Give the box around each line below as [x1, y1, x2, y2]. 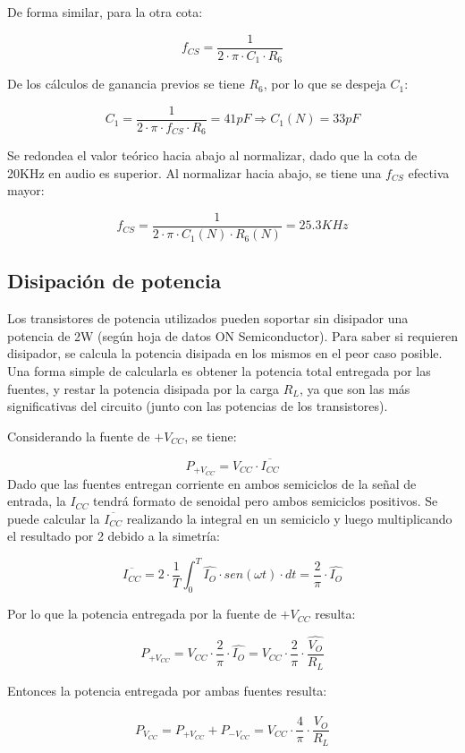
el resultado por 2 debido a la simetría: [7, 526, 220, 545]
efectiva [408, 163, 450, 182]
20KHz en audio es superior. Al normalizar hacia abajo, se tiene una [7, 163, 382, 182]
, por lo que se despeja [263, 74, 386, 93]
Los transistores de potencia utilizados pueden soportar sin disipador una [7, 309, 409, 328]
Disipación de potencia [7, 267, 222, 295]
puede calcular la [7, 509, 100, 527]
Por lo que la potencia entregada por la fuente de [7, 604, 276, 623]
